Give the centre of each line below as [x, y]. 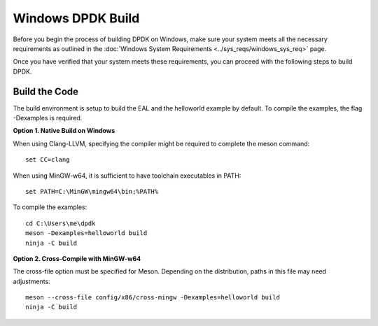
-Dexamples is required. [48, 118]
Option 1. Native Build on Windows [64, 131]
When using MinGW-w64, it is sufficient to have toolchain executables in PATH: [127, 176]
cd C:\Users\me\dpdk [61, 223]
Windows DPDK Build [76, 18]
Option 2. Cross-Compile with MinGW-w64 [77, 258]
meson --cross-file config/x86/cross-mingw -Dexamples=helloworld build [153, 298]
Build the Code [46, 91]
